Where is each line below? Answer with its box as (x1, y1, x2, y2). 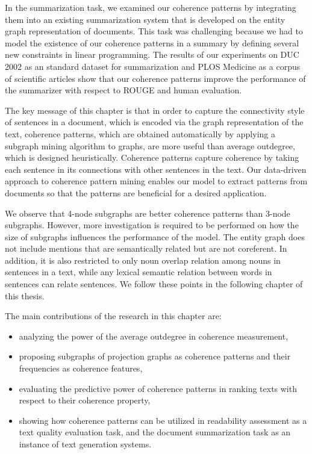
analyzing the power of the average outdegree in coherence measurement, (19, 329, 289, 342)
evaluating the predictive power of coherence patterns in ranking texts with (19, 382, 297, 394)
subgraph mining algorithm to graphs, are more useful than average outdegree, (5, 139, 295, 152)
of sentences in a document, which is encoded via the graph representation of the (5, 116, 304, 128)
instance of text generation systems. (19, 438, 152, 450)
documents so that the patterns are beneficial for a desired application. (5, 186, 267, 199)
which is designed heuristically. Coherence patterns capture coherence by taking (5, 151, 299, 164)
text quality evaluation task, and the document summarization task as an (19, 426, 291, 438)
